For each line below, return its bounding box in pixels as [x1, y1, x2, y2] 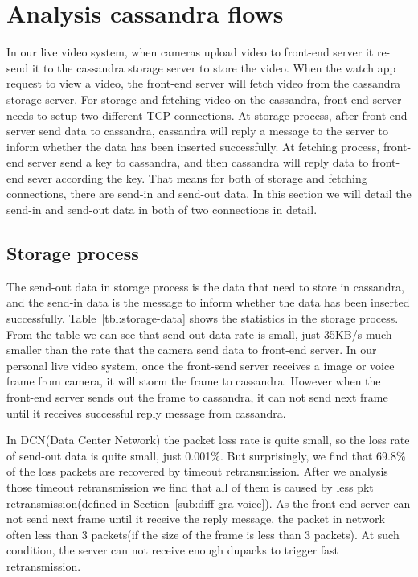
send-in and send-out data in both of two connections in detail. [6, 201, 318, 218]
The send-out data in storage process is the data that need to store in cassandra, [6, 278, 405, 295]
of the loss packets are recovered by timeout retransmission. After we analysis [6, 463, 388, 480]
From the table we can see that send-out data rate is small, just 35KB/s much [6, 325, 392, 342]
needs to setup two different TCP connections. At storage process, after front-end [6, 106, 408, 123]
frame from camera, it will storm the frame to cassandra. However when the [6, 373, 381, 389]
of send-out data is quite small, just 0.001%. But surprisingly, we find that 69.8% [6, 447, 406, 464]
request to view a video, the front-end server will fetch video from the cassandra [6, 75, 401, 92]
